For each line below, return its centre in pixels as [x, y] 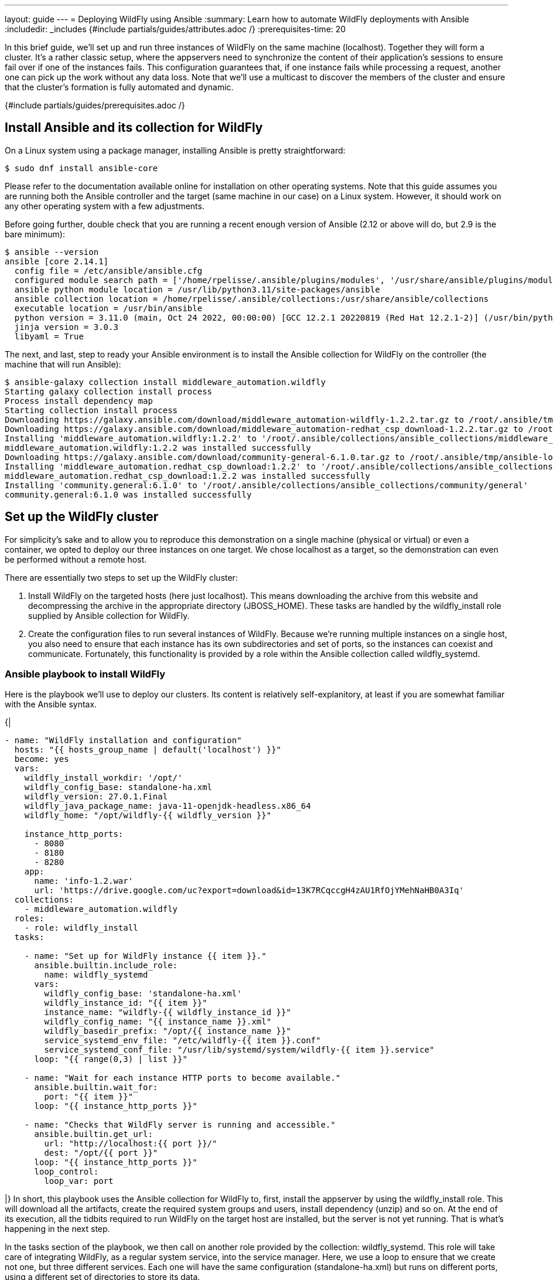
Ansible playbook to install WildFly [85, 674]
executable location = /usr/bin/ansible [108, 308]
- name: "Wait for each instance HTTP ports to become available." [182, 1078]
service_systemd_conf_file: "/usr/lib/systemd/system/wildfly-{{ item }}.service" [239, 1050]
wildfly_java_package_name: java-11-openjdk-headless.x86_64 [168, 806]
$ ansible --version [52, 252]
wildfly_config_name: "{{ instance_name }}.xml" [158, 1022]
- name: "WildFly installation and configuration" [123, 741]
